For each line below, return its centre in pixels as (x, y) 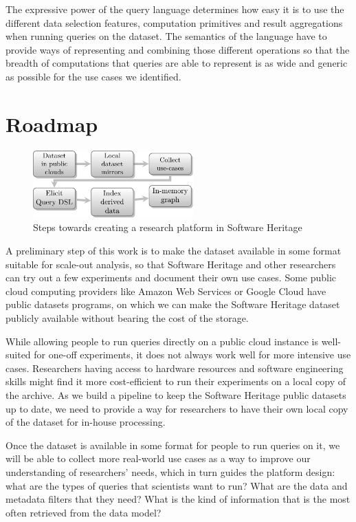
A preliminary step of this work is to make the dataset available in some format (174, 251)
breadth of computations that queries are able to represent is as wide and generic (177, 63)
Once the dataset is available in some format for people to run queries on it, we (173, 445)
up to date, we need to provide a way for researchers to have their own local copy (177, 408)
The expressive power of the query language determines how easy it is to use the (175, 9)
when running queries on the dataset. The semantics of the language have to (166, 36)
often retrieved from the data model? (84, 512)
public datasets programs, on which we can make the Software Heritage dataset (173, 304)
